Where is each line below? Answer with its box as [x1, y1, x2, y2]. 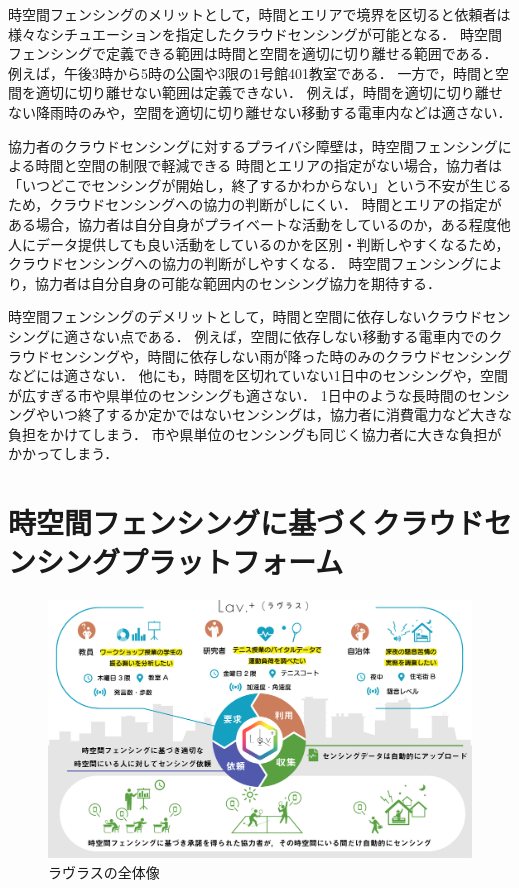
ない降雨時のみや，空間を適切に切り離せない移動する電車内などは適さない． [8, 101, 512, 122]
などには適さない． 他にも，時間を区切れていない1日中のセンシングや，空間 [8, 365, 509, 386]
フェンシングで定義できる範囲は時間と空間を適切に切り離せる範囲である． [8, 43, 498, 64]
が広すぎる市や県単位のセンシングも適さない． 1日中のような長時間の [8, 384, 468, 405]
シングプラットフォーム [36, 541, 344, 582]
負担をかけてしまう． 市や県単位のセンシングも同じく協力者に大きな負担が [8, 423, 502, 444]
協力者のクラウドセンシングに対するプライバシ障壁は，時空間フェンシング [8, 135, 498, 156]
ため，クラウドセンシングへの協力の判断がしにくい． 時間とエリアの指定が [8, 194, 502, 215]
